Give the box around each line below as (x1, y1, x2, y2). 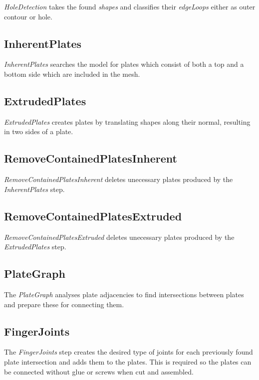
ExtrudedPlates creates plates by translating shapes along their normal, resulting (4, 116, 251, 127)
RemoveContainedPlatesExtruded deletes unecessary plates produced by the (4, 231, 235, 242)
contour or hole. (4, 11, 52, 21)
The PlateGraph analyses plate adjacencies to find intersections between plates (4, 289, 244, 299)
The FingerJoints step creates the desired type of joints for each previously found (4, 347, 253, 357)
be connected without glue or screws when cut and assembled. (4, 366, 194, 377)
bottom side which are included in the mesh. (4, 68, 140, 79)
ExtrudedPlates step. (4, 241, 66, 252)
